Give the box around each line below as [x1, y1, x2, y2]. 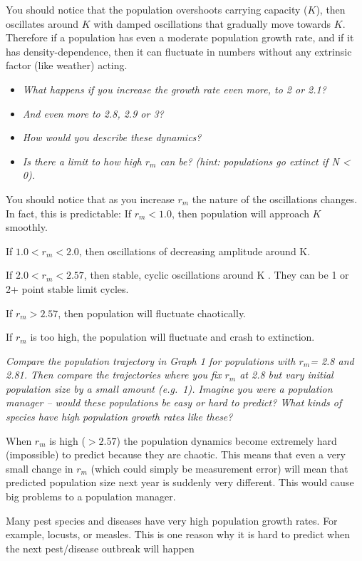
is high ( [49, 433, 86, 448]
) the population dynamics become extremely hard [116, 433, 337, 448]
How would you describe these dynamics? [22, 130, 202, 145]
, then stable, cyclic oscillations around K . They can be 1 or [83, 267, 349, 282]
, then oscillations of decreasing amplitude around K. [78, 243, 311, 258]
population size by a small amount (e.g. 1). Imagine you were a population [6, 381, 333, 396]
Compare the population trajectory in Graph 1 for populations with [6, 353, 296, 368]
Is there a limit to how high [22, 153, 142, 168]
